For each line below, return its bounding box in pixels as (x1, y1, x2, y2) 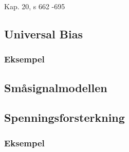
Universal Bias (4, 26, 83, 41)
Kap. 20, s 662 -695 (4, 1, 65, 11)
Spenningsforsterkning (4, 110, 125, 125)
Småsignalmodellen (4, 79, 107, 95)
